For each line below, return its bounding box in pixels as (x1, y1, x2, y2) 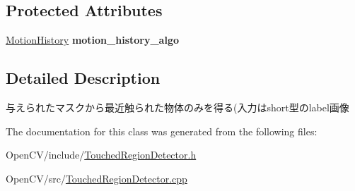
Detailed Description (6, 67, 161, 89)
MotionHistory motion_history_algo (6, 32, 179, 47)
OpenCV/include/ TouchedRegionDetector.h (6, 147, 197, 162)
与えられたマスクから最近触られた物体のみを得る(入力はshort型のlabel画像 (6, 100, 349, 114)
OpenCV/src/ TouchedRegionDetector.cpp (6, 171, 187, 185)
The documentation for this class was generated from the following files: (6, 123, 318, 138)
